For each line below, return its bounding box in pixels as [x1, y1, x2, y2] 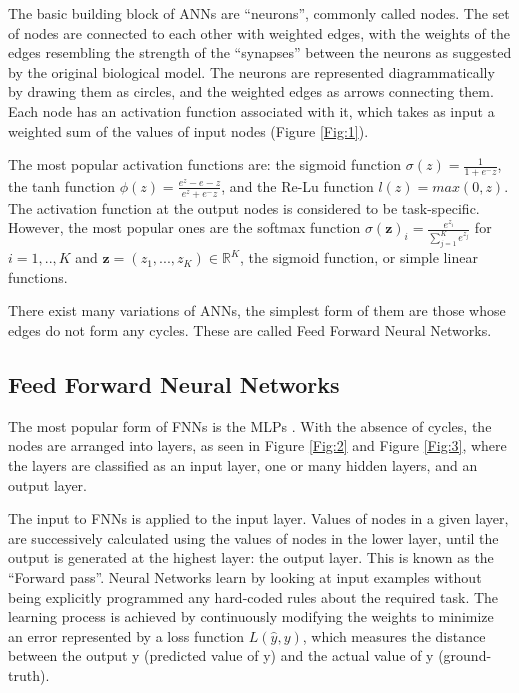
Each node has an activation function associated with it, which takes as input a [8, 100, 495, 121]
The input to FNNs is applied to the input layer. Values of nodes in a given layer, [8, 508, 509, 529]
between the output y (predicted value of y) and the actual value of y [8, 645, 434, 666]
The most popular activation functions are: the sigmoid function [8, 154, 402, 175]
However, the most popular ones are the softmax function [8, 217, 361, 238]
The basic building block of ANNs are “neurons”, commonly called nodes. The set [8, 3, 510, 23]
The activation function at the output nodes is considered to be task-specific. [8, 197, 480, 218]
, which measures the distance [302, 625, 486, 646]
